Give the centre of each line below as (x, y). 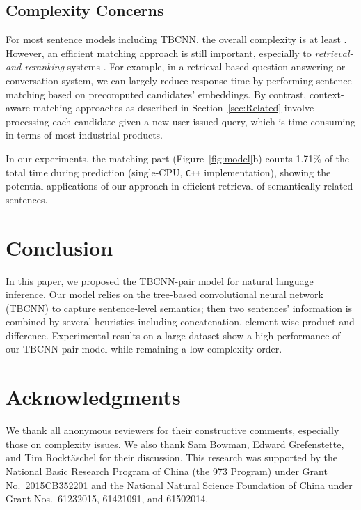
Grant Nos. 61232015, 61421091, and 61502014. (107, 499)
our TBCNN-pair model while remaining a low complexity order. (144, 349)
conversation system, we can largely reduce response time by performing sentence (179, 80)
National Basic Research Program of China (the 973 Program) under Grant (167, 471)
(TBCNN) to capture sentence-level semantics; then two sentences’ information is (179, 308)
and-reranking (35, 67)
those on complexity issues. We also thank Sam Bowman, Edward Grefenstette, (175, 443)
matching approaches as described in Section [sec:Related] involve (174, 108)
